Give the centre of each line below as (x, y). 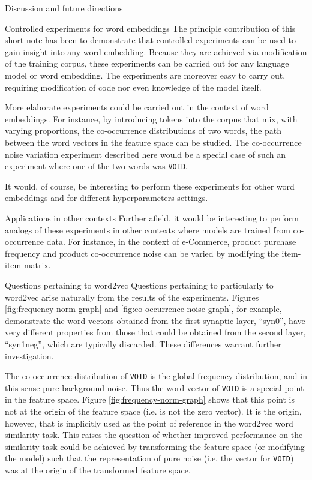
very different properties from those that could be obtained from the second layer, (155, 332)
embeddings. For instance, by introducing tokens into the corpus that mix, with (151, 118)
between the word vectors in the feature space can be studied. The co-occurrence (153, 142)
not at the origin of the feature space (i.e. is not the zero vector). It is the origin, (153, 411)
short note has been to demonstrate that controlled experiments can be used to (151, 40)
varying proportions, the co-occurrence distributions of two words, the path (143, 130)
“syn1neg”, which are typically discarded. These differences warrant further (143, 343)
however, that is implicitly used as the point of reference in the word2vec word (149, 423)
